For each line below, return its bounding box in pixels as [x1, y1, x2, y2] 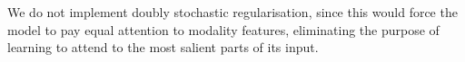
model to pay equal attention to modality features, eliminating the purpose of [7, 20, 440, 39]
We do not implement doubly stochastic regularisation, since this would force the [7, 3, 458, 21]
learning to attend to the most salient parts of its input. [7, 38, 319, 57]
